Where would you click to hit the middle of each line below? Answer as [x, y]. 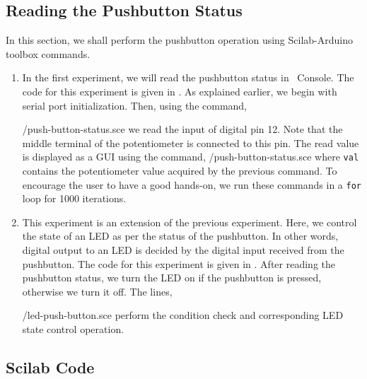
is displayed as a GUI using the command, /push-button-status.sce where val [191, 157]
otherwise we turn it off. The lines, [97, 291]
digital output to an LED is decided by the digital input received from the [183, 250]
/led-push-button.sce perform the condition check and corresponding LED [183, 315]
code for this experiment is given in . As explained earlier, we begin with [180, 91]
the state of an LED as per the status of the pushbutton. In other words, [180, 236]
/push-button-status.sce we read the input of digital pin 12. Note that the [182, 129]
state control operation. [73, 329]
